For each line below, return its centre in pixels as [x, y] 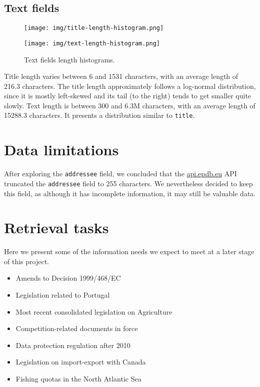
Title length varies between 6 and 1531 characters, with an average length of [121, 76]
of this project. [26, 261]
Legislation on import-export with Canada [81, 362]
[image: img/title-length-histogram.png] [94, 28]
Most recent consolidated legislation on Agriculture [94, 311]
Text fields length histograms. [69, 59]
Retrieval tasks [56, 227]
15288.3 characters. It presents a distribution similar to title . [99, 115]
